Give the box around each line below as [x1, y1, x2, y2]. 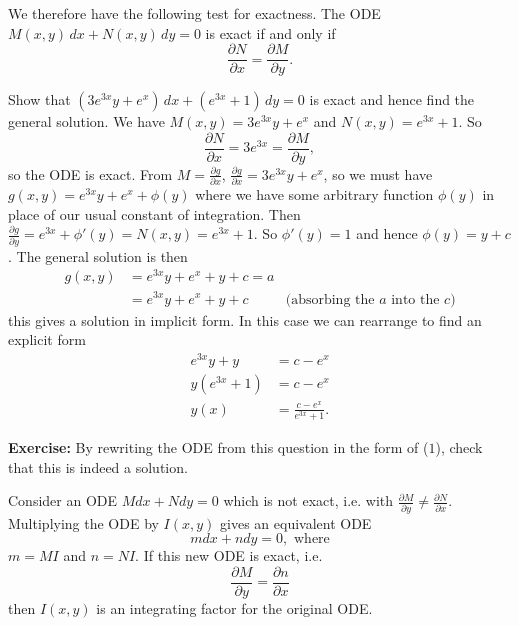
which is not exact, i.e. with [223, 490, 394, 511]
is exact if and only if [205, 22, 336, 43]
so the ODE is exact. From [8, 163, 173, 184]
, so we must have [323, 163, 433, 184]
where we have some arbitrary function [195, 184, 434, 205]
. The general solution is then [8, 245, 188, 266]
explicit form [8, 329, 86, 350]
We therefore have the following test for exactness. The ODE [8, 3, 381, 23]
